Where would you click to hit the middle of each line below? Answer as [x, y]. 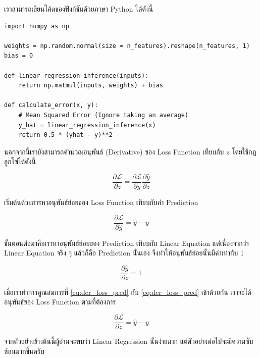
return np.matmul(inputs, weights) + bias [91, 86]
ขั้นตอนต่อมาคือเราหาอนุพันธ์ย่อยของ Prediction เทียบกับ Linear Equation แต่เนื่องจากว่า [126, 243]
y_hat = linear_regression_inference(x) [87, 125]
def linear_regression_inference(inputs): [76, 75]
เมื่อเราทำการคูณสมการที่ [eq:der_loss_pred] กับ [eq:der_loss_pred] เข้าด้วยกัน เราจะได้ [128, 292]
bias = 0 [19, 56]
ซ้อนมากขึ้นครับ [24, 351]
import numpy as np [37, 26]
